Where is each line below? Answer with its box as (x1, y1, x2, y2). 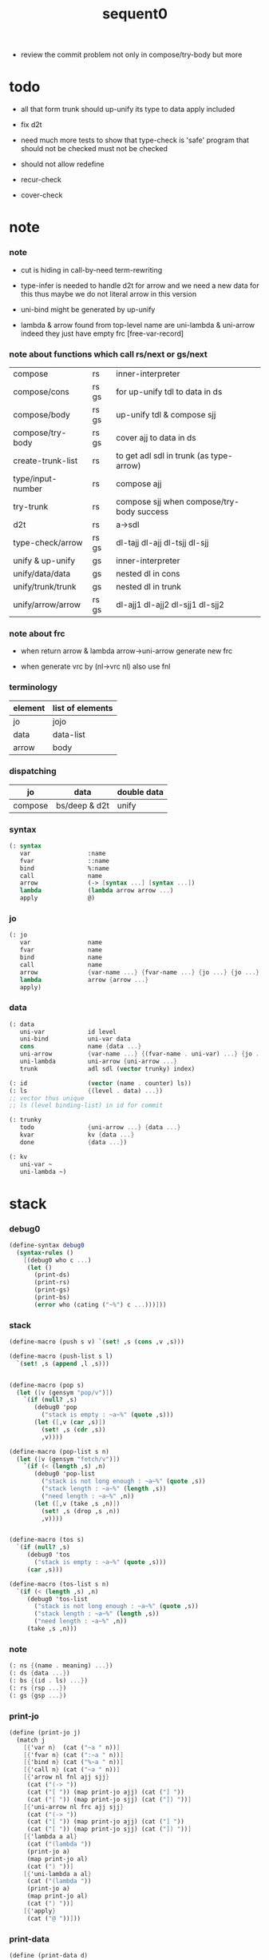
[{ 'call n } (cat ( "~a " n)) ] (23, 1766, 121, 1774)
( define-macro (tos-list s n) (9, 1580, 110, 1588)
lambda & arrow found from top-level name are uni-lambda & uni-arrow (20, 320, 255, 329)
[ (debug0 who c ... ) (23, 1256, 92, 1264)
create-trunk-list (13, 455, 78, 466)
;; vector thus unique (9, 1094, 85, 1102)
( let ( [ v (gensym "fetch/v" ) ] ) (16, 1455, 121, 1463)
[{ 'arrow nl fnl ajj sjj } (23, 1773, 110, 1782)
